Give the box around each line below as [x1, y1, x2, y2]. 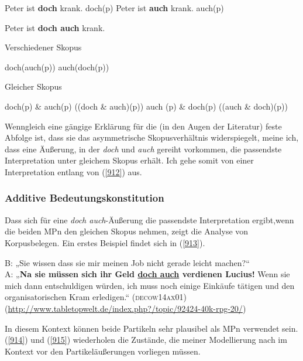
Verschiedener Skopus [5, 41, 82, 53]
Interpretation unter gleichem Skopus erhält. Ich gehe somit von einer [5, 154, 254, 166]
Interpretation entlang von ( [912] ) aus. [5, 165, 142, 178]
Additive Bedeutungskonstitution [5, 190, 164, 205]
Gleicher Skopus [5, 80, 62, 93]
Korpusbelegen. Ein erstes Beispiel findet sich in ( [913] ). [5, 236, 205, 248]
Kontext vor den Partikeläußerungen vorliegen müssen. [5, 345, 201, 357]
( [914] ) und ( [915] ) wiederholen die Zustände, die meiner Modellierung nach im [5, 333, 287, 346]
